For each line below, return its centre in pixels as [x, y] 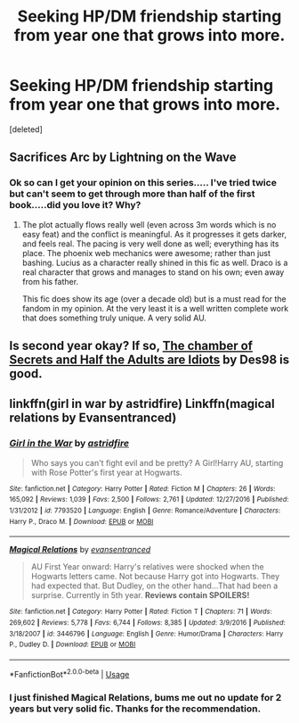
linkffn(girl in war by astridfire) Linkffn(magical [142, 404]
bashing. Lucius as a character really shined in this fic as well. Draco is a [155, 262]
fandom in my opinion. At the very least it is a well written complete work [155, 308]
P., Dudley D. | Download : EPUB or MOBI [73, 644]
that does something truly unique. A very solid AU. [114, 318]
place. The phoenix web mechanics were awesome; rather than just [146, 253]
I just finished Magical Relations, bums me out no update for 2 [145, 697]
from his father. [50, 281]
